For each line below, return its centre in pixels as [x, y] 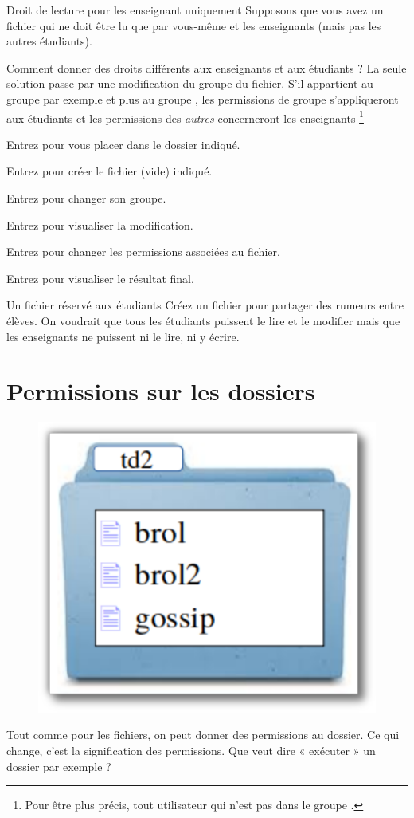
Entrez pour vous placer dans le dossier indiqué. [123, 144]
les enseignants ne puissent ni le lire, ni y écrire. [123, 336]
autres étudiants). [49, 41]
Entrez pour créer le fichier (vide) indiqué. [109, 171]
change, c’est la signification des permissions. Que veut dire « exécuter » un [191, 751]
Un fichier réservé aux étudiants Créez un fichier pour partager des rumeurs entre [205, 305]
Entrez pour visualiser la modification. [100, 224]
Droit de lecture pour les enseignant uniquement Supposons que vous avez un [195, 10]
